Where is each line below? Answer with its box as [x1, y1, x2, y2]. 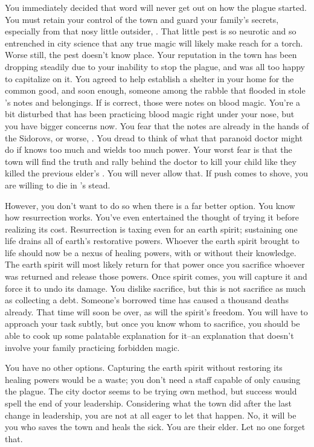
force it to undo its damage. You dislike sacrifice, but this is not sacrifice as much [5, 281, 306, 294]
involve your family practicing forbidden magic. [5, 341, 180, 353]
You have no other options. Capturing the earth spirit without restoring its [5, 361, 283, 374]
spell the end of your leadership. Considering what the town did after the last [5, 397, 292, 409]
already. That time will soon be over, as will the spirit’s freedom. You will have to [5, 305, 308, 318]
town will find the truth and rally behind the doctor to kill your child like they [5, 155, 296, 167]
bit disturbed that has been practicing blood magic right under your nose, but [5, 108, 295, 120]
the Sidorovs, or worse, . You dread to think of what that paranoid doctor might [5, 131, 303, 144]
